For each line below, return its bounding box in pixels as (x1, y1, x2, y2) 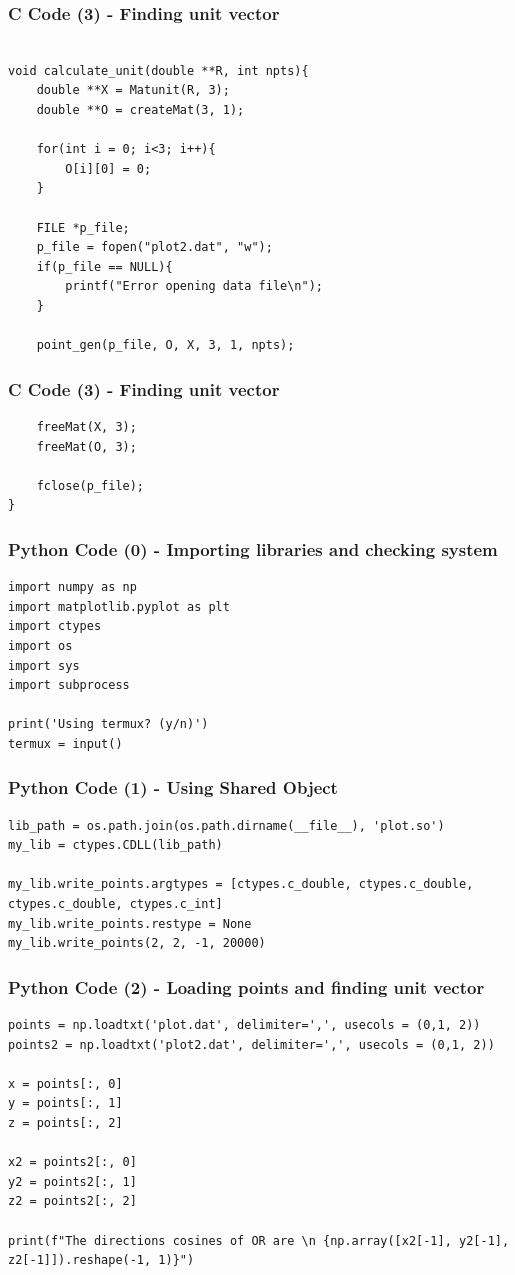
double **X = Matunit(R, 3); (36, 83, 230, 98)
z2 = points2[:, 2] (8, 1194, 137, 1209)
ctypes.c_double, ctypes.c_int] (8, 897, 223, 912)
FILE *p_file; (36, 220, 130, 235)
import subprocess (8, 678, 130, 693)
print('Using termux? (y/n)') (8, 717, 209, 732)
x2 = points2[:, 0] (8, 1155, 137, 1170)
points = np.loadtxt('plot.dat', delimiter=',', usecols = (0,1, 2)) (8, 1018, 481, 1033)
